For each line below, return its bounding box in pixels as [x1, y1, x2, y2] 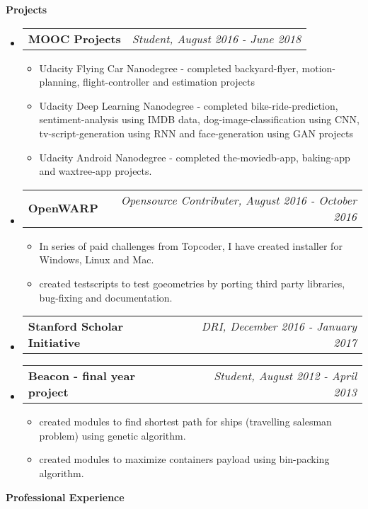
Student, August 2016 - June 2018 [132, 30, 301, 47]
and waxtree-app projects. [39, 164, 152, 178]
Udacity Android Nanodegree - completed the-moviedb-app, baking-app [39, 149, 350, 164]
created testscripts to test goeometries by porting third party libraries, [39, 275, 345, 290]
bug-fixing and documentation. [39, 290, 173, 304]
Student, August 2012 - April [214, 367, 357, 384]
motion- [301, 60, 335, 75]
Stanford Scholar [28, 318, 124, 335]
